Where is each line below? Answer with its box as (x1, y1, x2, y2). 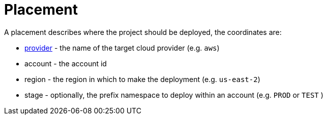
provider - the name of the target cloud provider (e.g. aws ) (24, 43, 220, 52)
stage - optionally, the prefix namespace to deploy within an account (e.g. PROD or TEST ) (24, 90, 323, 99)
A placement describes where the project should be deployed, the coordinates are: (4, 27, 282, 36)
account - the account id (24, 59, 107, 68)
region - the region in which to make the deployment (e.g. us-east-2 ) (24, 74, 260, 84)
